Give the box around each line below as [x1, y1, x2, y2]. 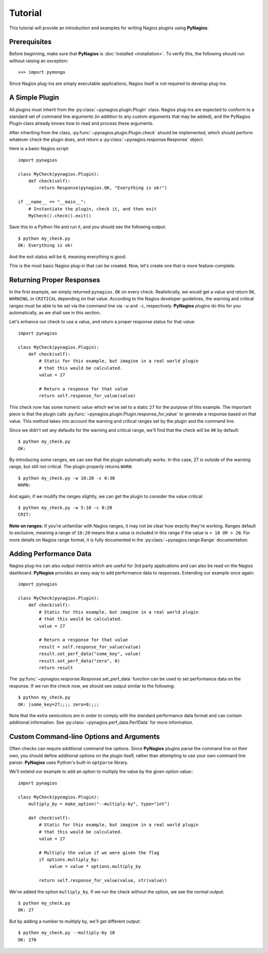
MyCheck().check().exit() [28, 213, 92, 218]
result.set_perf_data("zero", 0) [39, 658, 120, 664]
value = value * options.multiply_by [49, 863, 141, 869]
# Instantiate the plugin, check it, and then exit [28, 206, 157, 211]
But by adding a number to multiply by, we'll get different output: [9, 918, 141, 924]
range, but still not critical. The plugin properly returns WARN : [9, 464, 133, 470]
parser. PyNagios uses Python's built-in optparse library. [9, 759, 129, 765]
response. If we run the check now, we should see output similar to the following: [9, 683, 175, 689]
